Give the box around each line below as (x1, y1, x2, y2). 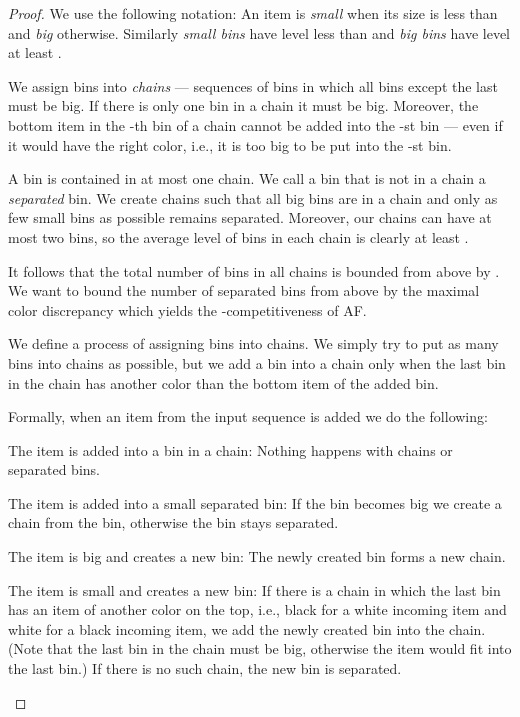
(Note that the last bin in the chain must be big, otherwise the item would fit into (8, 638, 512, 659)
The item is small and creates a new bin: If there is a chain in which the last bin (8, 579, 501, 600)
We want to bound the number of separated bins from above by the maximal (8, 280, 480, 301)
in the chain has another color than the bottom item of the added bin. (8, 372, 439, 393)
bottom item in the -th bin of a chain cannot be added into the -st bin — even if (8, 114, 503, 135)
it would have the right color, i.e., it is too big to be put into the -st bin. (8, 134, 452, 155)
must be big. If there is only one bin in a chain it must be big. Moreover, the (8, 95, 479, 116)
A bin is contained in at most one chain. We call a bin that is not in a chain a (8, 168, 486, 189)
